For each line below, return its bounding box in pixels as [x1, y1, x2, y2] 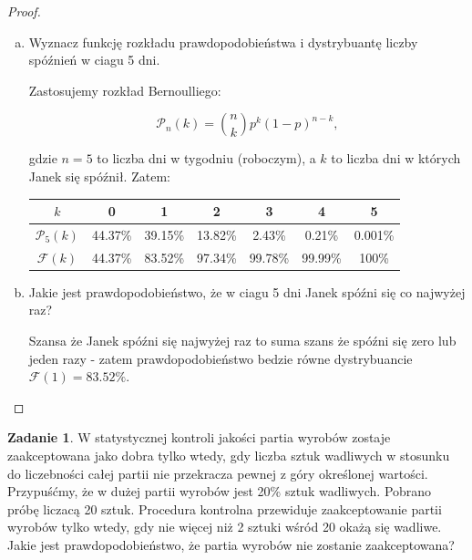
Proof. [7, 2, 41, 20]
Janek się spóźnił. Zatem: [28, 166, 170, 185]
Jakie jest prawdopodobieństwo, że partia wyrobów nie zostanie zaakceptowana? [7, 534, 455, 554]
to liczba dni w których [331, 149, 461, 168]
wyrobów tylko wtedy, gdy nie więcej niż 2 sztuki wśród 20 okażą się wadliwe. [7, 517, 442, 536]
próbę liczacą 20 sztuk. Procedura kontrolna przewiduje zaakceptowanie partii [7, 499, 442, 518]
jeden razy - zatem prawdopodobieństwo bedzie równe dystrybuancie [28, 348, 413, 368]
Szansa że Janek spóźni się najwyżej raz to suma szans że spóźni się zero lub [28, 331, 457, 350]
